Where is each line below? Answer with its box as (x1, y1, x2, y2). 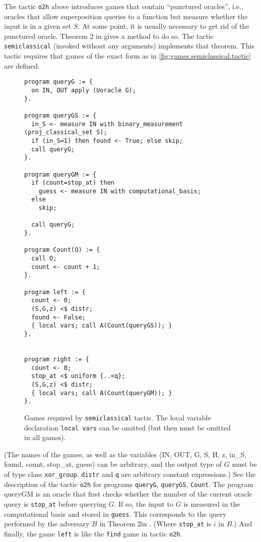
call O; (31, 255, 57, 262)
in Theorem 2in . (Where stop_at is (99, 518, 212, 529)
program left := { (24, 288, 86, 296)
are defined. (4, 60, 40, 71)
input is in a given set (4, 21, 72, 31)
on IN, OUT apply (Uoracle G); (31, 86, 136, 94)
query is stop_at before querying (4, 498, 106, 509)
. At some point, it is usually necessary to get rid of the (78, 21, 249, 31)
